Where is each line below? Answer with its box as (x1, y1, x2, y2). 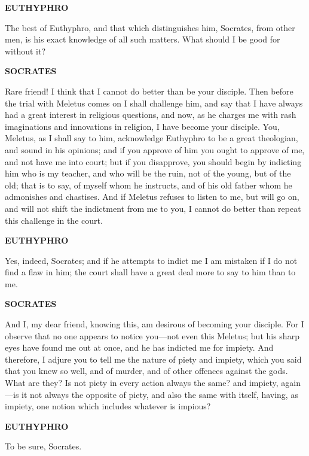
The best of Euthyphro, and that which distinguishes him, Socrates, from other (5, 21, 295, 34)
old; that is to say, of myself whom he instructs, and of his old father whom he (5, 178, 292, 191)
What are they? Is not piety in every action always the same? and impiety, (5, 376, 279, 389)
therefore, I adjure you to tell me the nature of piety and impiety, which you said (5, 352, 302, 365)
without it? (5, 44, 46, 57)
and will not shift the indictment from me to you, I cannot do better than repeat (5, 202, 301, 214)
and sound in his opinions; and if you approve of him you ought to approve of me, (5, 143, 305, 156)
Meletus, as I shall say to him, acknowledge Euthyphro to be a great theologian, (5, 132, 298, 144)
